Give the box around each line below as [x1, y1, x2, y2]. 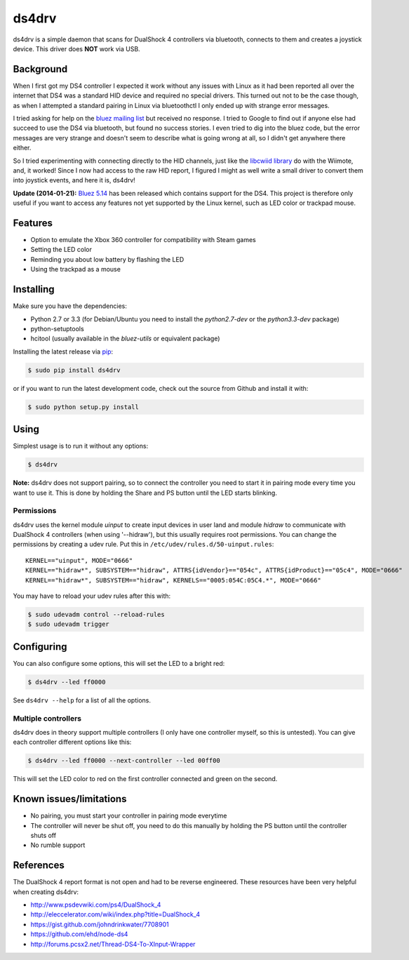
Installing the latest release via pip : [13, 347, 114, 356]
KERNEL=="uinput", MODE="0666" [25, 556, 133, 564]
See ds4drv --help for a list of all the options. [13, 695, 151, 705]
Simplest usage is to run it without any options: [13, 442, 149, 451]
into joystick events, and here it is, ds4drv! [13, 176, 136, 185]
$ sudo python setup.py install [27, 403, 140, 411]
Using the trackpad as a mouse [30, 265, 121, 274]
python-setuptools [30, 324, 84, 333]
